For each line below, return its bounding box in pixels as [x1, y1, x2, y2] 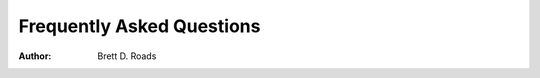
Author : [18, 50, 52, 62]
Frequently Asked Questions [18, 15, 261, 37]
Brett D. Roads [97, 50, 157, 62]
